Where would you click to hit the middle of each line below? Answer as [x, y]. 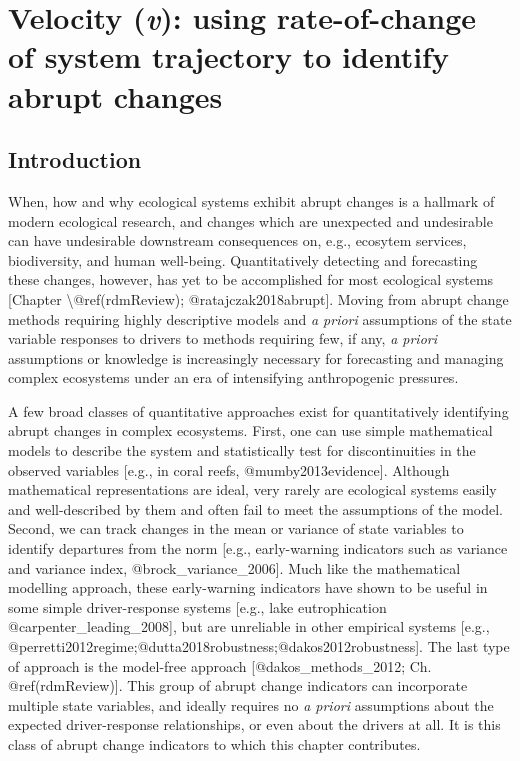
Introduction [75, 159]
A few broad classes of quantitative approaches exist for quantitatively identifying [258, 410]
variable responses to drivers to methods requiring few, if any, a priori [223, 338]
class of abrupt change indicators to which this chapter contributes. [214, 743]
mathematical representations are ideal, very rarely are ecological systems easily [252, 489]
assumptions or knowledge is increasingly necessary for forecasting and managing [256, 357]
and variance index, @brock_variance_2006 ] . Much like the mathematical [234, 567]
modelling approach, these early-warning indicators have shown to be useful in [248, 587]
